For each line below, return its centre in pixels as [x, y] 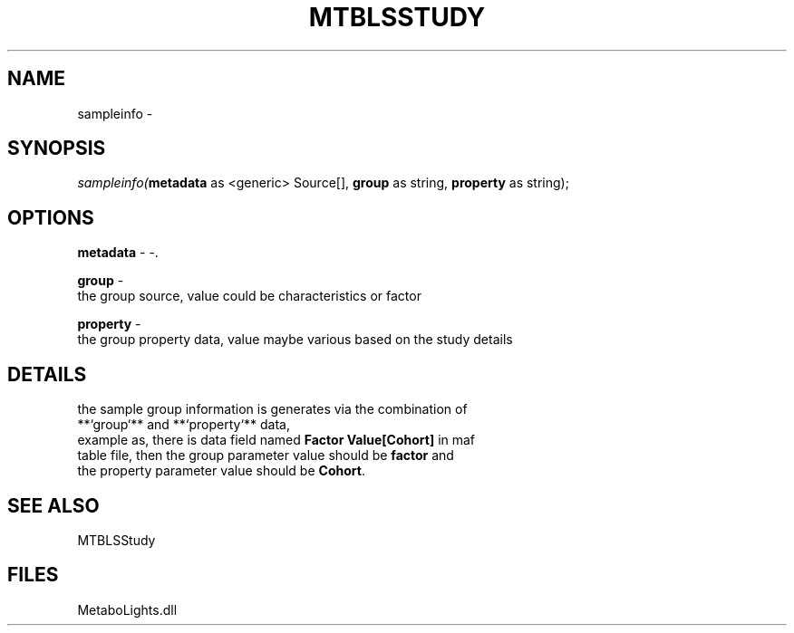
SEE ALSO [53, 505]
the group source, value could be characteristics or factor [249, 296]
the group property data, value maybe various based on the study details [295, 340]
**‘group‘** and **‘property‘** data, [184, 425]
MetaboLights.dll [127, 609]
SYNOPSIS [57, 149]
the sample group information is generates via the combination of [272, 409]
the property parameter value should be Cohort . [221, 471]
